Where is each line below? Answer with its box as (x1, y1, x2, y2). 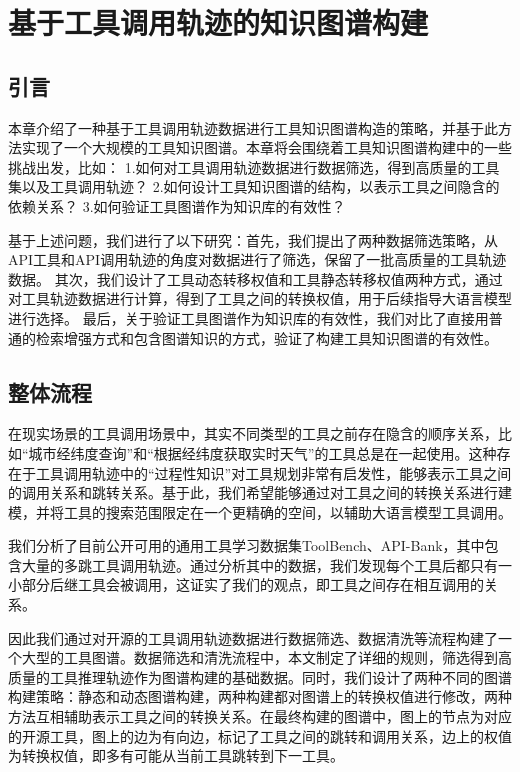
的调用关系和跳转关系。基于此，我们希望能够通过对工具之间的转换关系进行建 (8, 482, 512, 503)
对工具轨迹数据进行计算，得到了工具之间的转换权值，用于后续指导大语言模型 (8, 288, 512, 309)
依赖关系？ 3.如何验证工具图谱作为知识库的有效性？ (8, 195, 346, 216)
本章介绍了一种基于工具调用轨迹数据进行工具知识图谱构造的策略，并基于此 (8, 117, 498, 138)
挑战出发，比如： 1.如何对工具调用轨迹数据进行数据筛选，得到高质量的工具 (8, 156, 500, 177)
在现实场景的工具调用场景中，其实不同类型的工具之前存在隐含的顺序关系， (8, 423, 498, 444)
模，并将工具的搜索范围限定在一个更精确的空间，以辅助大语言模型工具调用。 (8, 501, 512, 522)
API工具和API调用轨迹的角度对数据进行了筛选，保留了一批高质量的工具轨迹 (8, 249, 507, 270)
